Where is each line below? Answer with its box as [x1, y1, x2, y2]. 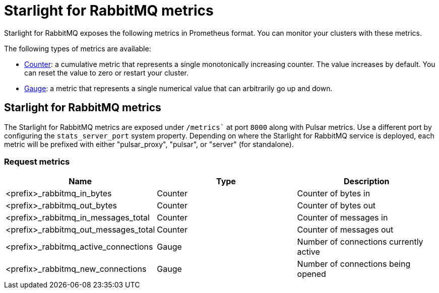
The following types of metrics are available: [4, 44, 151, 53]
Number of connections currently [297, 237, 423, 247]
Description [344, 176, 390, 187]
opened [297, 269, 326, 279]
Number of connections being [297, 259, 411, 269]
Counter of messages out [297, 225, 394, 235]
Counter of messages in [297, 212, 388, 223]
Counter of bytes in [297, 188, 370, 199]
